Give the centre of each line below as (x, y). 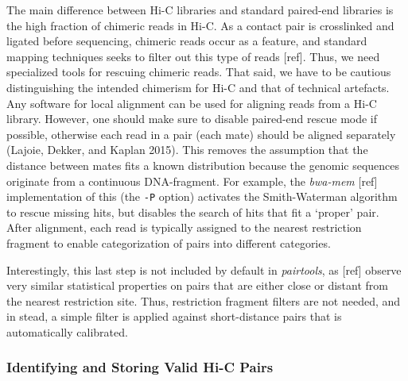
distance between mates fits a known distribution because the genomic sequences (203, 165)
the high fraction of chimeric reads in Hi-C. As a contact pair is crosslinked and (200, 25)
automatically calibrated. (67, 331)
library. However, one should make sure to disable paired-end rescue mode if (192, 119)
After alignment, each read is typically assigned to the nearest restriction (184, 227)
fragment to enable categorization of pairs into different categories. (169, 242)
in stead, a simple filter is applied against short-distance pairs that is (174, 316)
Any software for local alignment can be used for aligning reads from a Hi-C (192, 103)
